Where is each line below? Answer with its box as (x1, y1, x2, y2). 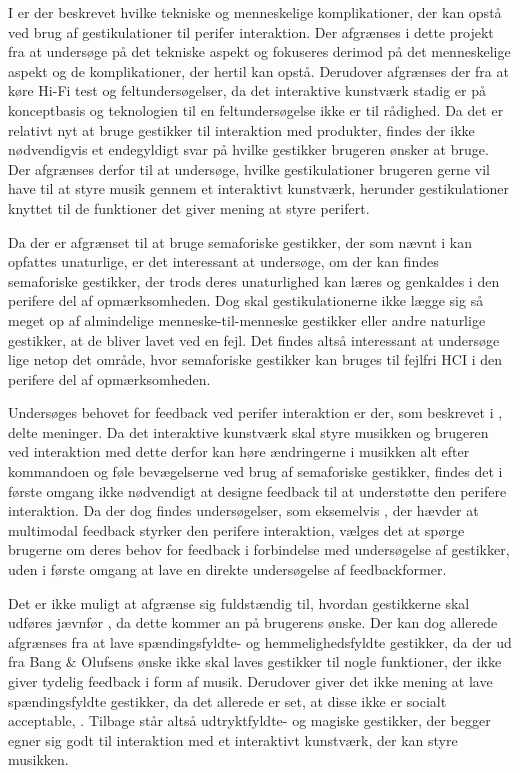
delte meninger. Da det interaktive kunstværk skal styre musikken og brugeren (8, 421, 489, 442)
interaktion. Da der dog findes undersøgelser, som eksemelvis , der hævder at (8, 500, 479, 521)
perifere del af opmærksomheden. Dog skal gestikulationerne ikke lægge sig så (8, 290, 484, 311)
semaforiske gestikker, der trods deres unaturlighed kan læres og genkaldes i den (8, 270, 500, 291)
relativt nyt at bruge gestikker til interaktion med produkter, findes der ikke (8, 119, 475, 140)
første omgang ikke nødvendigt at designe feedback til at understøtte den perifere (8, 480, 507, 501)
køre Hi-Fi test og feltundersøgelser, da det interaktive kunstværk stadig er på (8, 80, 486, 101)
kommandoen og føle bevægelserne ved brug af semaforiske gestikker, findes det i (8, 461, 503, 482)
